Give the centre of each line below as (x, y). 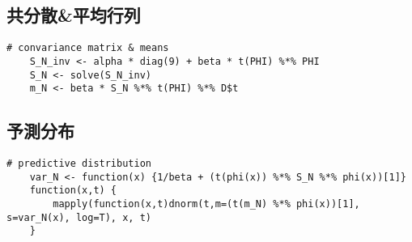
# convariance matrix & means (88, 48)
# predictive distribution (79, 164)
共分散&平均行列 (74, 15)
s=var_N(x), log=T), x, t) (79, 217)
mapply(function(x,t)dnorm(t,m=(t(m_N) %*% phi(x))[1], (206, 204)
